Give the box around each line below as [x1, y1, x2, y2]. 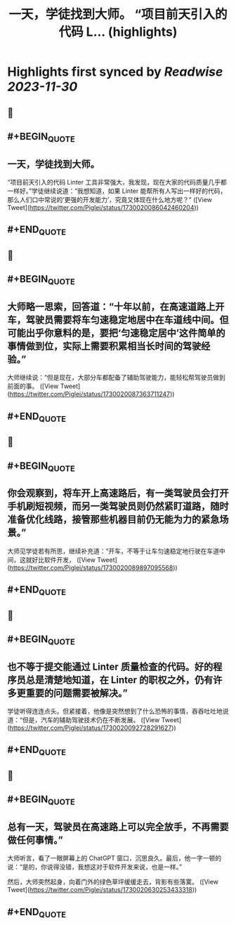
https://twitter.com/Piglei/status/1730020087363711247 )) [9, 390, 175, 399]
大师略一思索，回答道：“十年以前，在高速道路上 [7, 300, 216, 312]
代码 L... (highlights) [58, 24, 178, 40]
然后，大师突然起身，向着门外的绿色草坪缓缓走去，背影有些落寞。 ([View [7, 878, 219, 886]
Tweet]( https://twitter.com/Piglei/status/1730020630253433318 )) [7, 886, 197, 894]
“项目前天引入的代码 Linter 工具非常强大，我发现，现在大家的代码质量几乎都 [7, 178, 227, 186]
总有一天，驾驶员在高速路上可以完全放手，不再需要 [7, 820, 229, 832]
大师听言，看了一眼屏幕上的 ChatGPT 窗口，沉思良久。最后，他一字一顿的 [7, 854, 222, 863]
